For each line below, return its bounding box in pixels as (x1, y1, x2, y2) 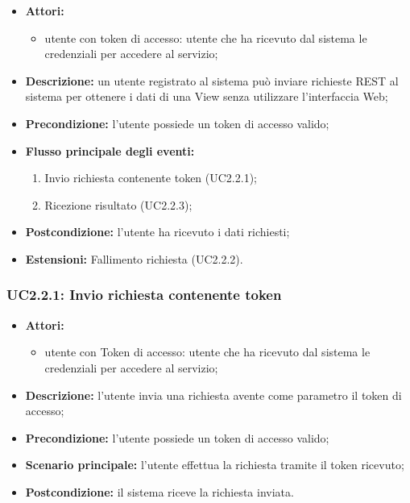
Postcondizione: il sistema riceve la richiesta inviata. (25, 483, 294, 500)
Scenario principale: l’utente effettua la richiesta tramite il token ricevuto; (25, 456, 404, 473)
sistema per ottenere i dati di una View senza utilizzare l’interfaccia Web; (25, 88, 388, 105)
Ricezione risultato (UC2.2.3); (44, 196, 193, 213)
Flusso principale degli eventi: (25, 142, 195, 159)
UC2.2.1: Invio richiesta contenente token (6, 285, 282, 305)
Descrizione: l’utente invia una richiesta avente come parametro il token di (25, 386, 402, 403)
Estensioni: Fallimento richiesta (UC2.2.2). (25, 250, 243, 267)
